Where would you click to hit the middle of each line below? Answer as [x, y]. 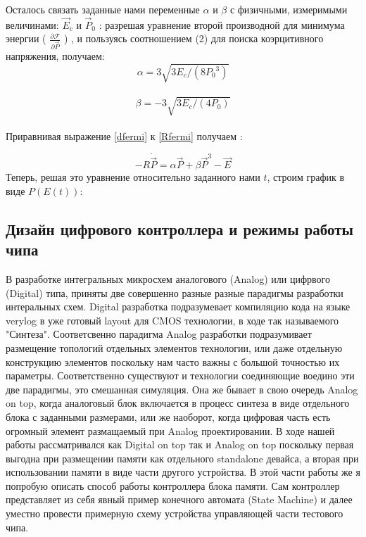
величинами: [32, 24]
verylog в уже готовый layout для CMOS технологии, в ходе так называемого [172, 320]
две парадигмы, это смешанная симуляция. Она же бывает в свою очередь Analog [182, 389]
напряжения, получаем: [55, 56]
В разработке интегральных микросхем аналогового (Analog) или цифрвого [168, 278]
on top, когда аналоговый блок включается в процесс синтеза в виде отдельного [178, 403]
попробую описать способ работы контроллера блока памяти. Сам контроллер [173, 485]
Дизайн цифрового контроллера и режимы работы [179, 228]
